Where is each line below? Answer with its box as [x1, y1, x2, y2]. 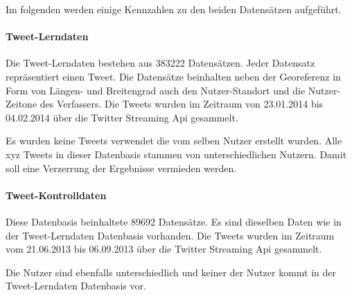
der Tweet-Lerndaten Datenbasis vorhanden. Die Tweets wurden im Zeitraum [6, 228, 335, 242]
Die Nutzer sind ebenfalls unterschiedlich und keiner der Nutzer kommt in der [6, 264, 337, 279]
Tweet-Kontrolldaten [6, 187, 107, 202]
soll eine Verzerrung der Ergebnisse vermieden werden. [6, 160, 237, 175]
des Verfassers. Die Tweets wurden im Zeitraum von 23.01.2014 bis [39, 96, 324, 111]
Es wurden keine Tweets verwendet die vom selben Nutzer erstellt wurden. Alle [6, 133, 342, 148]
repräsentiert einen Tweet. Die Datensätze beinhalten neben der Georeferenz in [6, 69, 341, 83]
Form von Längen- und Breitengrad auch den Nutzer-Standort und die [6, 83, 306, 97]
